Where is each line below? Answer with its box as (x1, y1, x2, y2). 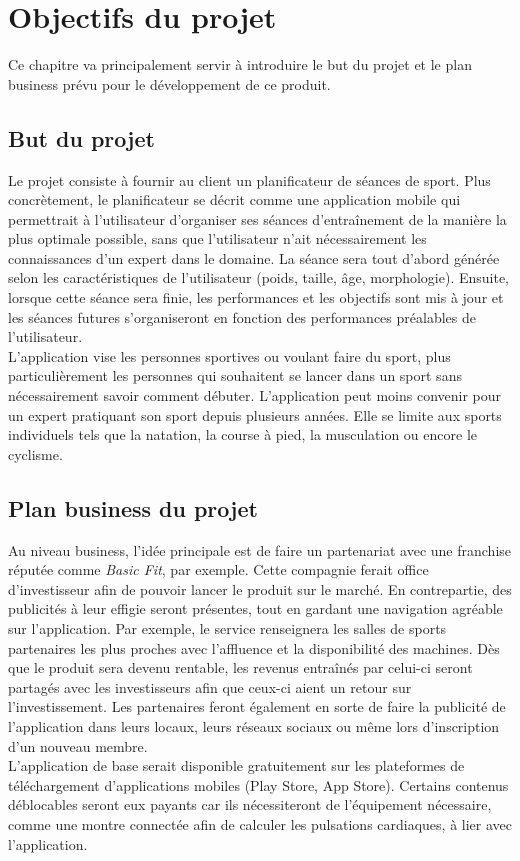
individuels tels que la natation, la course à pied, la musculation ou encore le (8, 424, 477, 445)
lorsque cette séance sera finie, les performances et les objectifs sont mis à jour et (8, 287, 504, 308)
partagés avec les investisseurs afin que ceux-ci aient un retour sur (8, 676, 412, 697)
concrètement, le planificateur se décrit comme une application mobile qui (8, 189, 461, 210)
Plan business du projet (8, 492, 258, 523)
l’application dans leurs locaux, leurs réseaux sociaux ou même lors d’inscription (8, 715, 500, 736)
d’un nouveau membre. (8, 735, 148, 756)
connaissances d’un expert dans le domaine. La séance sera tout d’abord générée (8, 247, 500, 268)
